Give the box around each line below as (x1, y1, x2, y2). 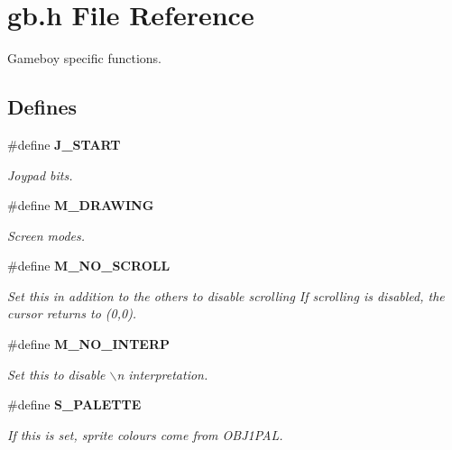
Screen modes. (7, 225, 86, 244)
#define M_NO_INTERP (7, 335, 170, 354)
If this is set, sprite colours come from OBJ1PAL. (7, 425, 283, 444)
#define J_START (7, 134, 121, 153)
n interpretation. (116, 364, 208, 383)
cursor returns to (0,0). (7, 304, 137, 323)
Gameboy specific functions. (7, 49, 161, 68)
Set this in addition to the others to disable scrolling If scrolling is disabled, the (7, 286, 445, 305)
